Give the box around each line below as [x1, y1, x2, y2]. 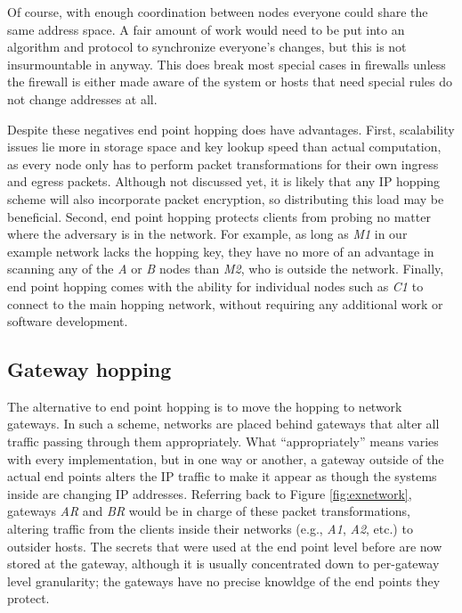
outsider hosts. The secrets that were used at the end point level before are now [7, 536, 442, 555]
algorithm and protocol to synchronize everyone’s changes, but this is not [7, 37, 407, 56]
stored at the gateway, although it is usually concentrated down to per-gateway [7, 554, 440, 573]
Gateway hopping [7, 356, 172, 383]
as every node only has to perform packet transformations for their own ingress [7, 154, 439, 173]
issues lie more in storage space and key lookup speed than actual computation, [7, 137, 442, 156]
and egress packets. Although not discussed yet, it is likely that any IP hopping [7, 172, 441, 191]
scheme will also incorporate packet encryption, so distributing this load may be [7, 189, 444, 208]
